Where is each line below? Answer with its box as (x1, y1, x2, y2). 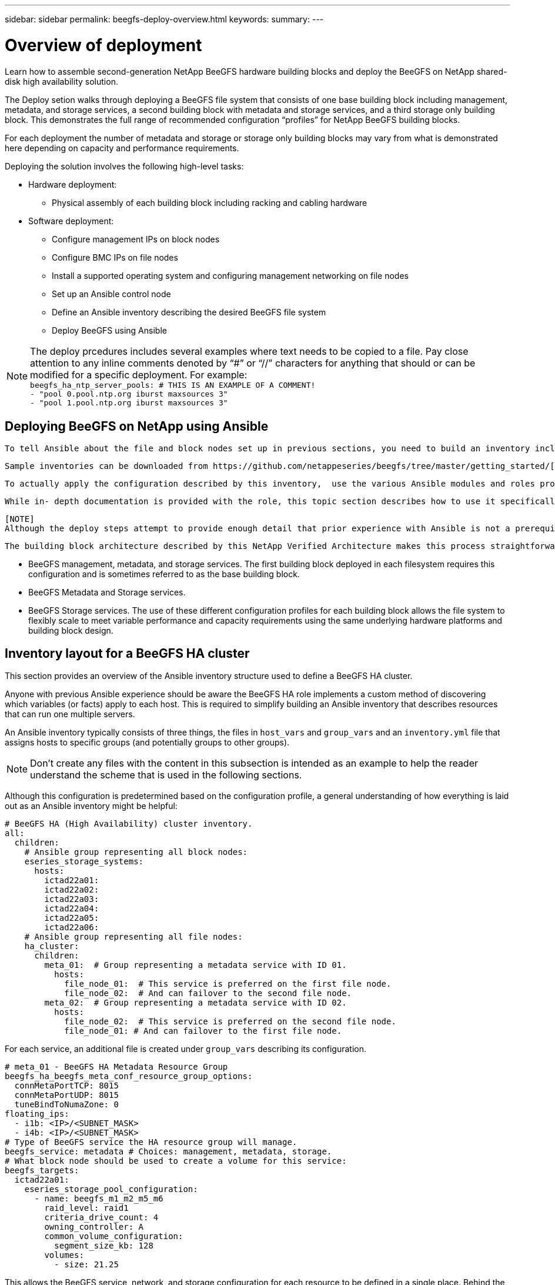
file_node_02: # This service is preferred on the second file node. (64, 1017, 396, 1027)
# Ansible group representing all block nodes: (24, 847, 248, 857)
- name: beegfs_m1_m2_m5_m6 (34, 1194, 163, 1204)
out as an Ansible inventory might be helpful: (5, 801, 178, 811)
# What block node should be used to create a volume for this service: (5, 1156, 347, 1166)
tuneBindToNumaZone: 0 (14, 1100, 119, 1110)
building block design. (28, 625, 113, 636)
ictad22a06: (44, 923, 99, 933)
